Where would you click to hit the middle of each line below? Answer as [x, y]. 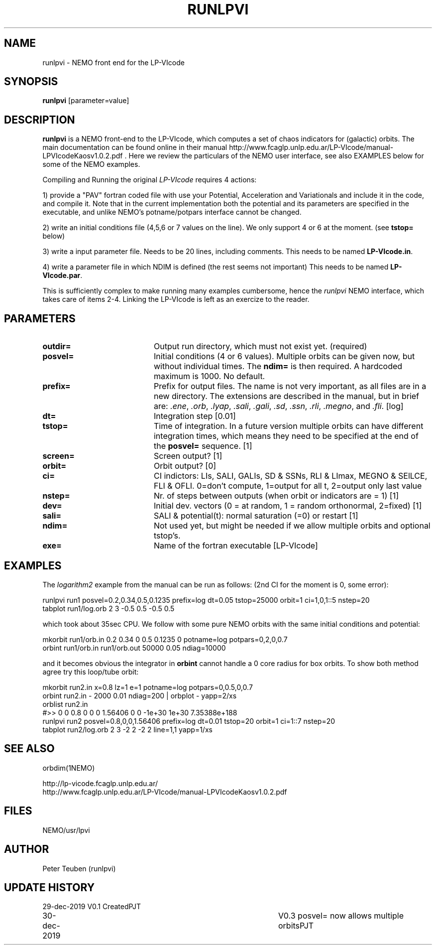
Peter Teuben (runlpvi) [79, 868]
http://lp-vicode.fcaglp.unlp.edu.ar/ [100, 783]
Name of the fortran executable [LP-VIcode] [236, 546]
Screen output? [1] [188, 456]
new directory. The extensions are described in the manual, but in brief [286, 396]
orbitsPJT [296, 926]
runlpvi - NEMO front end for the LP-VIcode [113, 62]
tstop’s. [167, 536]
